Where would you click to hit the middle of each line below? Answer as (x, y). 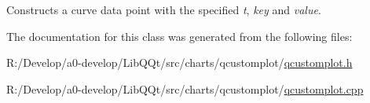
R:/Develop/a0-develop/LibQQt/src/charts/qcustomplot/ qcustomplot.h (180, 63)
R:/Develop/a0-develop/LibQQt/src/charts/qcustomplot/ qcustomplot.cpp (185, 88)
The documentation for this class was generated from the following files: (180, 36)
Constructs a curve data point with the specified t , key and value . (164, 9)
